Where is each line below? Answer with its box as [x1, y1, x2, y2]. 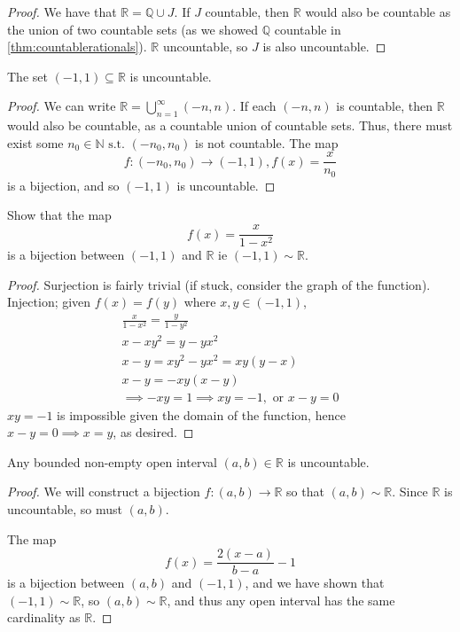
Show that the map [7, 206, 112, 224]
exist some [7, 133, 64, 152]
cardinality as [7, 608, 81, 627]
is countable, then [336, 97, 433, 115]
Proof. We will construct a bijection [7, 482, 200, 501]
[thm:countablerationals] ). [7, 37, 147, 56]
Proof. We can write [7, 97, 116, 115]
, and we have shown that [245, 573, 385, 592]
